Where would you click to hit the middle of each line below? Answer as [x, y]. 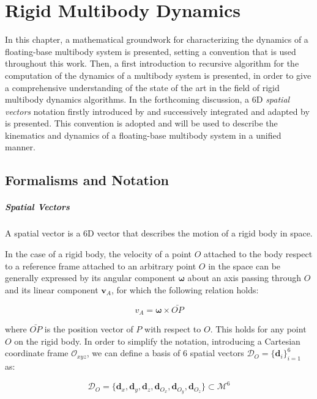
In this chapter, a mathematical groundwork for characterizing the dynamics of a [157, 39]
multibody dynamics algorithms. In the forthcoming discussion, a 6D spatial [147, 99]
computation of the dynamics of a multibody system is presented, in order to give [158, 75]
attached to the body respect [258, 254]
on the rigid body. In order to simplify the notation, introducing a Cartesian [157, 341]
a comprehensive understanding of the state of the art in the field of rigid [142, 87]
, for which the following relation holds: [185, 289]
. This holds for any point [258, 329]
